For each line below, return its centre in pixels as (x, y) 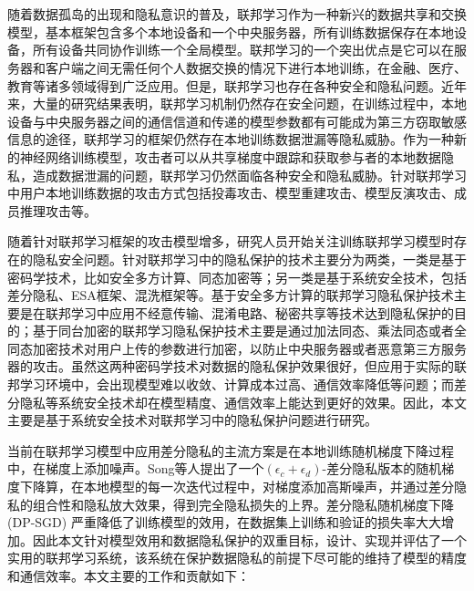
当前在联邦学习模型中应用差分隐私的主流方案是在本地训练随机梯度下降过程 (231, 450)
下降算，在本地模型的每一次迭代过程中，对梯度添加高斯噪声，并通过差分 (237, 487)
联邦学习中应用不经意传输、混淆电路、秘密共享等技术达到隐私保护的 (249, 312)
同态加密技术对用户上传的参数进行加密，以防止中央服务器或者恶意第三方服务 (237, 348)
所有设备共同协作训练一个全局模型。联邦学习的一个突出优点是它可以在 (243, 50)
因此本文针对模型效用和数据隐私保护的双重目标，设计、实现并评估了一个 (249, 539)
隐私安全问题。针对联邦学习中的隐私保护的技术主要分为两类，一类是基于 (249, 259)
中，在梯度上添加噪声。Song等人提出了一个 (136, 468)
